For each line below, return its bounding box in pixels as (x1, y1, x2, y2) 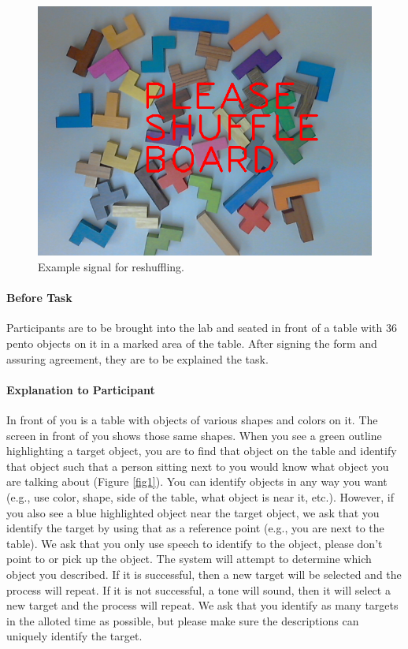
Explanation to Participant (6, 381, 155, 397)
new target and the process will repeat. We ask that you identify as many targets (6, 597, 399, 614)
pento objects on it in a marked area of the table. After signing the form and (6, 335, 377, 352)
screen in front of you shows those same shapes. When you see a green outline (6, 427, 382, 443)
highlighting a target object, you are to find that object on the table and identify (6, 442, 397, 459)
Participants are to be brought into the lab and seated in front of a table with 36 (6, 319, 397, 336)
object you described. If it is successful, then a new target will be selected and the (6, 565, 402, 582)
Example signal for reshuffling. (38, 259, 184, 275)
